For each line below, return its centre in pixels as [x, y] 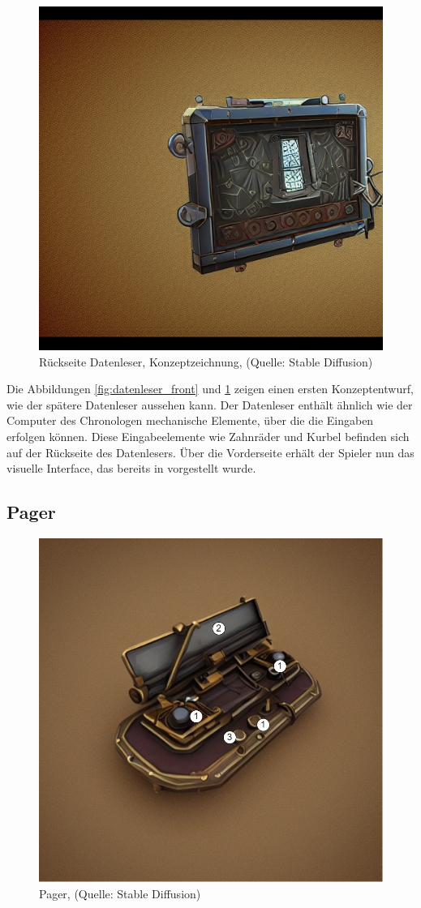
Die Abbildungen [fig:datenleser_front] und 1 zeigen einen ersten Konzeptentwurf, [210, 389]
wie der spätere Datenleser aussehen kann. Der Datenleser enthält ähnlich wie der [210, 404]
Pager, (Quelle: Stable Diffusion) [120, 893]
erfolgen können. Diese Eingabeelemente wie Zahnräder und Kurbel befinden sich [208, 436]
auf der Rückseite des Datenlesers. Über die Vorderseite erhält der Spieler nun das [210, 452]
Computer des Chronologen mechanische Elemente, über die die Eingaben [190, 420]
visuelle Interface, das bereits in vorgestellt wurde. [131, 468]
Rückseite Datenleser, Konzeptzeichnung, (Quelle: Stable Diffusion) [206, 361]
